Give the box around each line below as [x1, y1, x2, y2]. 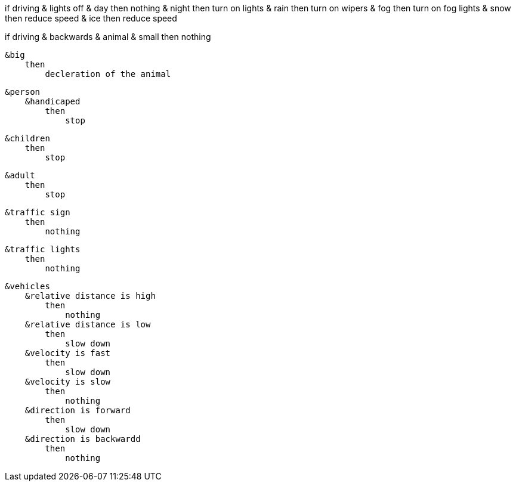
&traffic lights [5, 244, 81, 254]
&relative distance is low [24, 320, 151, 329]
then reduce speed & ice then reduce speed [5, 13, 177, 23]
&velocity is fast [24, 348, 111, 358]
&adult [5, 171, 35, 180]
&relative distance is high [24, 291, 156, 301]
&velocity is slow [24, 377, 111, 386]
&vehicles [5, 281, 50, 291]
